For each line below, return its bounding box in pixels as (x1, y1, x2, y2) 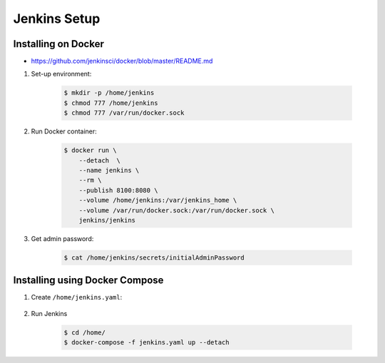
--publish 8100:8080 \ (78, 186, 158, 194)
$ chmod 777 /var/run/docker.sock (63, 109, 185, 117)
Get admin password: (31, 234, 94, 242)
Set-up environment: (31, 70, 92, 78)
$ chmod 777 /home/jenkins (63, 98, 158, 107)
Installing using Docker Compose (13, 275, 164, 287)
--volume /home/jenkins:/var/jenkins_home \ (78, 196, 237, 205)
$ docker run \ (63, 146, 117, 155)
